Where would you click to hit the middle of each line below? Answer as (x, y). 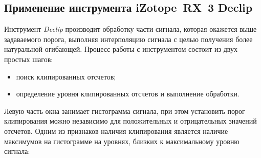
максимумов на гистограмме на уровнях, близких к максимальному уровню (122, 141)
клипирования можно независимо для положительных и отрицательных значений (130, 121)
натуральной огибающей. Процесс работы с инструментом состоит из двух (121, 49)
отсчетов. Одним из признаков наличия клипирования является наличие (116, 131)
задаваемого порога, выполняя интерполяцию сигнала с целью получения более (128, 39)
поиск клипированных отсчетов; (66, 76)
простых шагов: (29, 59)
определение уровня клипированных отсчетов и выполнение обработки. (128, 94)
